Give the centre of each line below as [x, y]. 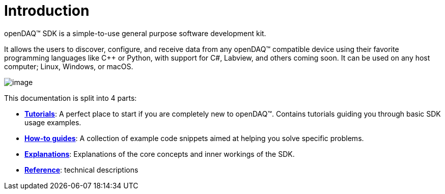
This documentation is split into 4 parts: [71, 98]
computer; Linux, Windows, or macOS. [69, 66]
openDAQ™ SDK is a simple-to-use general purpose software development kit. [135, 33]
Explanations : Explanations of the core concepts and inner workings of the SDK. [160, 154]
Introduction [47, 11]
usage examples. [53, 122]
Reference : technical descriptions [81, 170]
